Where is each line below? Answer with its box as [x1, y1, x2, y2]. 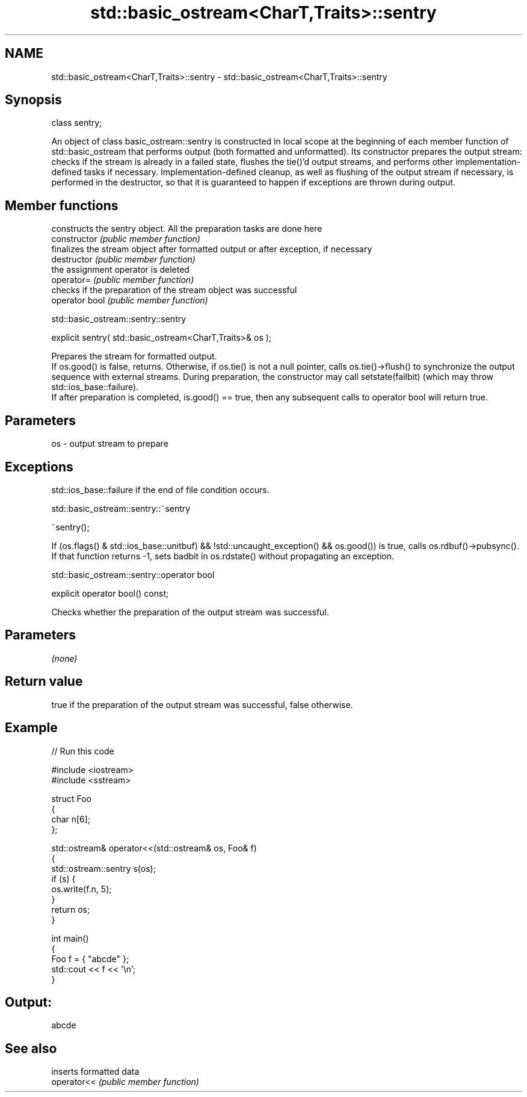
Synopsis [5, 92, 62, 108]
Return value [5, 674, 83, 689]
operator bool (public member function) [51, 295, 208, 306]
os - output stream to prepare [51, 438, 168, 449]
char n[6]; [51, 813, 91, 824]
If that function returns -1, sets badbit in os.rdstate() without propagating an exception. [51, 550, 395, 561]
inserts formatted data [51, 1066, 140, 1077]
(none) [51, 653, 78, 663]
